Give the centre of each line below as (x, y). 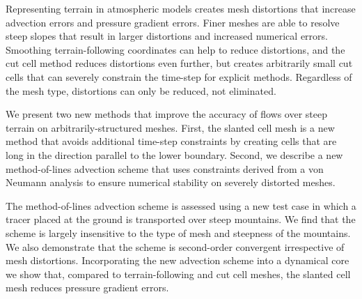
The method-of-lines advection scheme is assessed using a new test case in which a (181, 205)
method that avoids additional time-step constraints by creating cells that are (171, 141)
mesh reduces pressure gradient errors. (87, 287)
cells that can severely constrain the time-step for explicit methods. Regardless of (179, 76)
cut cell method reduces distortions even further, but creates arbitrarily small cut (179, 63)
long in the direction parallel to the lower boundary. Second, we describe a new (174, 154)
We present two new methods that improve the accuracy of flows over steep (166, 114)
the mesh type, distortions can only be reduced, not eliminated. (141, 90)
